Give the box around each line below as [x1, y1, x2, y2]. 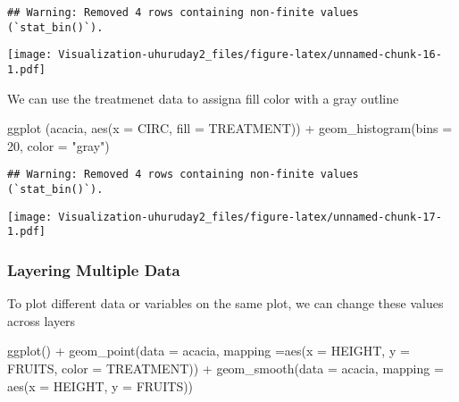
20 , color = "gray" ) [7, 136, 110, 155]
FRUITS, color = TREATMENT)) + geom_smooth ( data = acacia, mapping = [7, 359, 444, 378]
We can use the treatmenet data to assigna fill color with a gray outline [7, 88, 399, 107]
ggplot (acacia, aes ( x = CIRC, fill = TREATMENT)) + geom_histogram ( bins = [7, 119, 453, 138]
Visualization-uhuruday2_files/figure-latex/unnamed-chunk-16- [58, 48, 442, 62]
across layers [7, 311, 76, 330]
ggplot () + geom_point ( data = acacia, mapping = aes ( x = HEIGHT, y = [7, 341, 410, 360]
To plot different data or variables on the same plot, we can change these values [7, 294, 444, 313]
